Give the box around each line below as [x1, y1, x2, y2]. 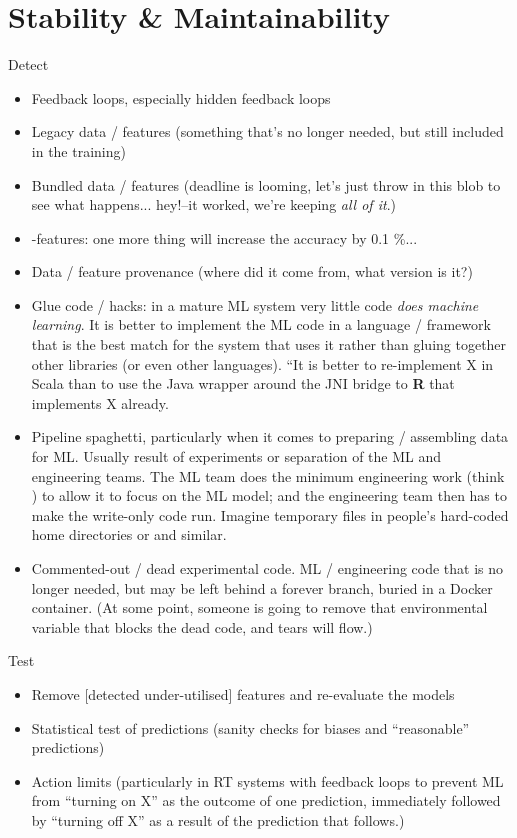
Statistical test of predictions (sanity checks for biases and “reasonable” [31, 717, 470, 738]
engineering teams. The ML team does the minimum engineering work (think [31, 465, 505, 486]
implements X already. [31, 392, 169, 413]
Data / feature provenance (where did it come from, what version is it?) [31, 261, 473, 282]
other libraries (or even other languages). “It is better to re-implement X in [31, 353, 494, 374]
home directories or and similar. [31, 524, 227, 545]
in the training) [31, 140, 126, 161]
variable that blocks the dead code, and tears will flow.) [31, 616, 373, 637]
